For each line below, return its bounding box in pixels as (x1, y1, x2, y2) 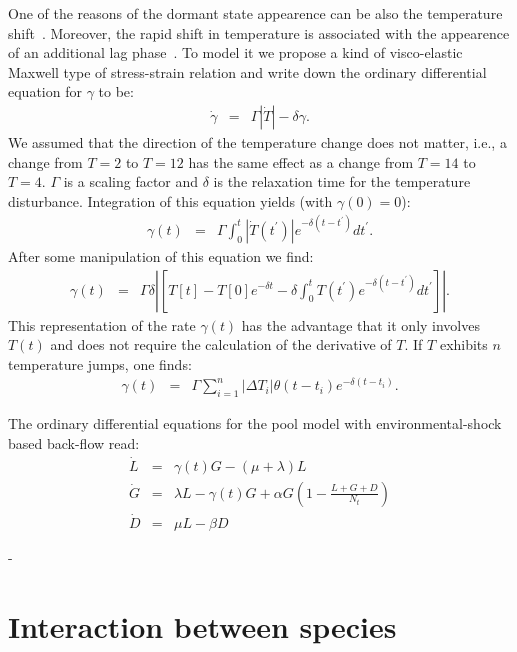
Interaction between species (8, 605, 397, 646)
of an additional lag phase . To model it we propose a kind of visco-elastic (8, 42, 463, 63)
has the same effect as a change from (188, 151, 414, 172)
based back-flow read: (8, 432, 140, 453)
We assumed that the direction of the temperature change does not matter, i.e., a (8, 132, 507, 152)
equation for (8, 81, 82, 102)
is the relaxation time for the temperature (213, 171, 471, 192)
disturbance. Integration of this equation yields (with (8, 190, 333, 211)
